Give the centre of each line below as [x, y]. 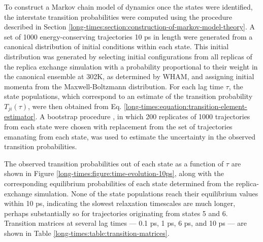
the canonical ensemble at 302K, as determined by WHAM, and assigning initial [129, 76]
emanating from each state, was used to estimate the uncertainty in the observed [130, 136]
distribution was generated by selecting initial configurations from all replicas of [128, 56]
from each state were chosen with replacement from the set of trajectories [118, 126]
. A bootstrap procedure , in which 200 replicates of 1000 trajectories [143, 116]
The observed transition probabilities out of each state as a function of [114, 163]
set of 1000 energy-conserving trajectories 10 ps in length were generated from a [128, 36]
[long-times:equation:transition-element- [185, 106]
